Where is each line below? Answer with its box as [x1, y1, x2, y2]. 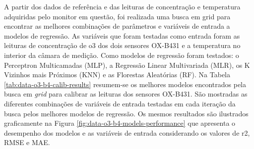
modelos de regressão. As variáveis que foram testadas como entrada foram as [4, 30, 240, 41]
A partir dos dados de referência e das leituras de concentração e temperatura [4, 1, 241, 11]
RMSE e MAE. [4, 137, 50, 148]
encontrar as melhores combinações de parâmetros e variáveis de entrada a [4, 21, 230, 31]
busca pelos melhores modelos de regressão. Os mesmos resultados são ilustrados [4, 108, 249, 118]
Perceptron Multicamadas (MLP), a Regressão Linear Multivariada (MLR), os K [4, 59, 250, 70]
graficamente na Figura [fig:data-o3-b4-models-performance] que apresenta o [4, 118, 236, 128]
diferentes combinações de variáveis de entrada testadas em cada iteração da [4, 98, 236, 108]
